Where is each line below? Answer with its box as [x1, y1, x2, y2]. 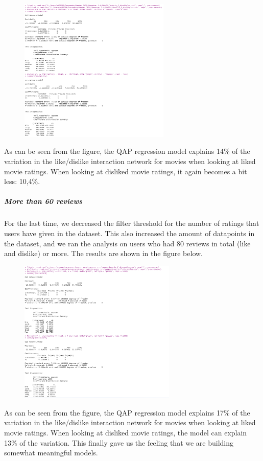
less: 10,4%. [4, 176, 40, 187]
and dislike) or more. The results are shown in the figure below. [4, 248, 203, 259]
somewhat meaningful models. [4, 447, 98, 458]
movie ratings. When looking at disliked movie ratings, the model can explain [4, 427, 247, 437]
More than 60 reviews [4, 196, 83, 206]
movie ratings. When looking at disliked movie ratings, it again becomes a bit [4, 166, 247, 176]
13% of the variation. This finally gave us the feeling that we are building [4, 437, 234, 448]
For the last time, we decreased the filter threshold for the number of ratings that [4, 218, 259, 228]
